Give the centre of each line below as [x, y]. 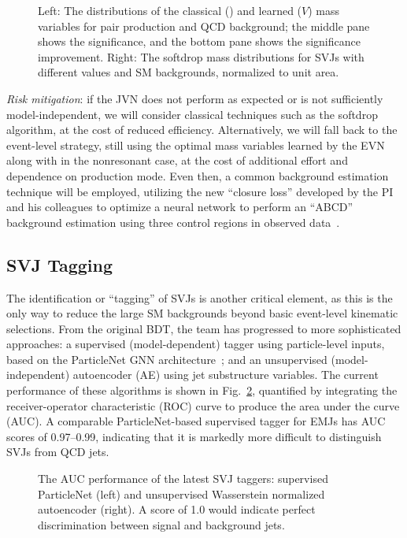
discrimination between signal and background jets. [161, 524]
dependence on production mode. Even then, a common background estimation [198, 175]
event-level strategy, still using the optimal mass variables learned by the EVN [196, 145]
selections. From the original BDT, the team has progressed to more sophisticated [204, 328]
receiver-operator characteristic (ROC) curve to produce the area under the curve [203, 405]
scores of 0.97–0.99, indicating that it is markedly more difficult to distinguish [194, 436]
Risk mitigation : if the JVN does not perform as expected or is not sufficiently [195, 98]
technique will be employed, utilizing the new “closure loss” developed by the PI [200, 191]
